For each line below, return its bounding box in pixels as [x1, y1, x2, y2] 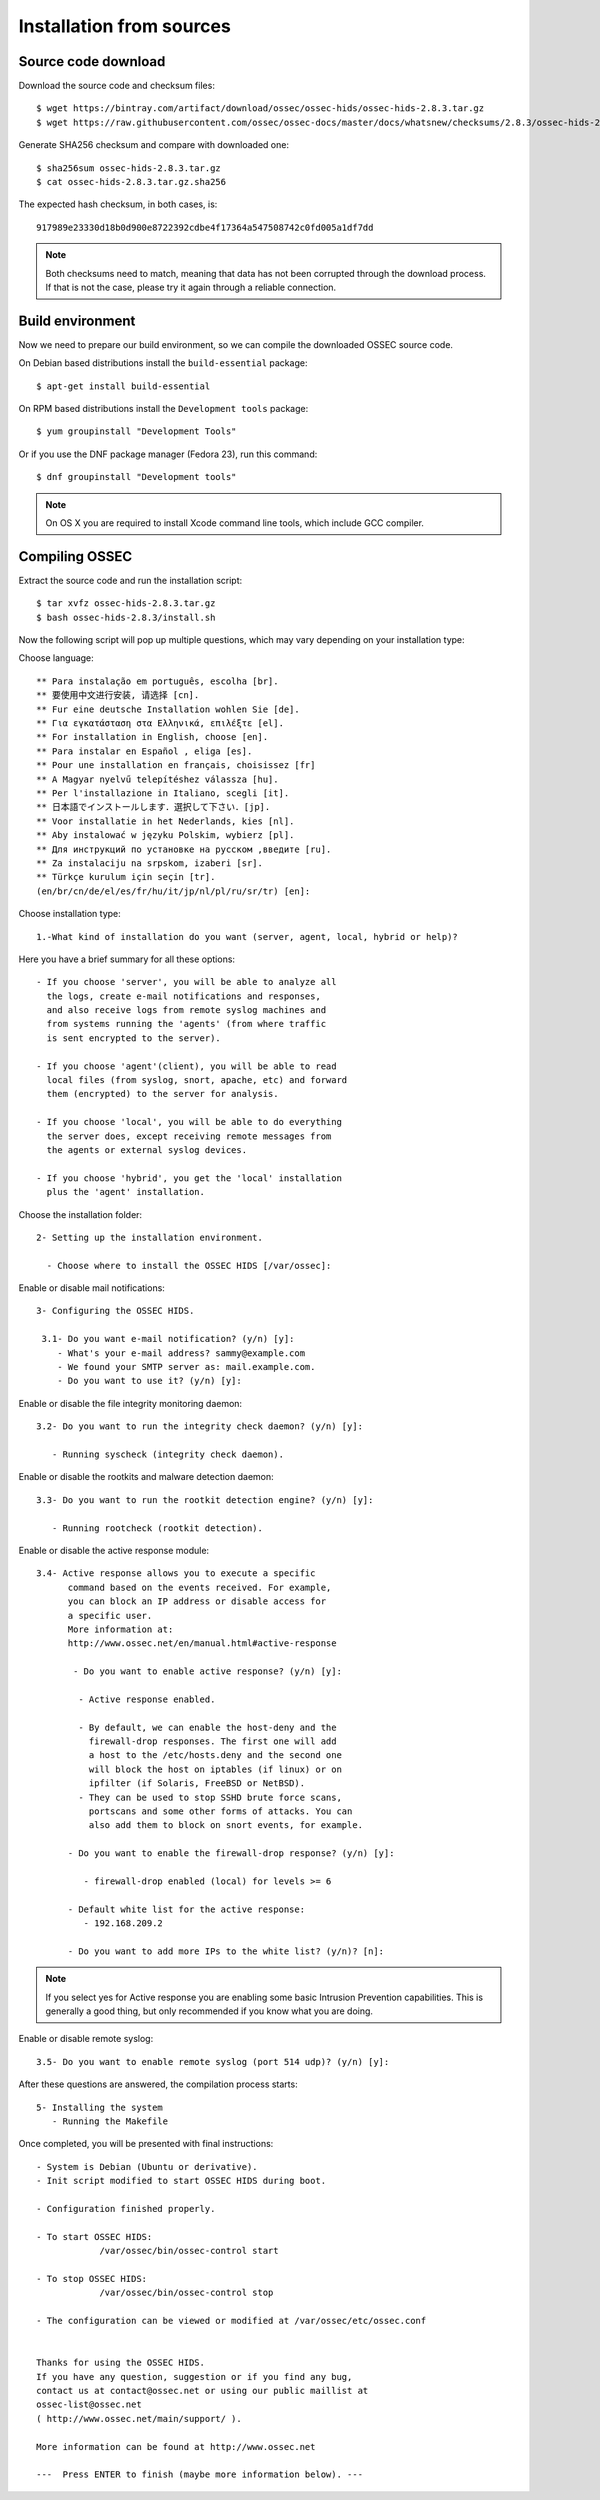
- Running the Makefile [51, 2116, 169, 2127]
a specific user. [67, 1610, 153, 1621]
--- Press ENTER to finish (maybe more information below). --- [36, 2469, 364, 2480]
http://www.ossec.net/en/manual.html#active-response [67, 1638, 337, 1649]
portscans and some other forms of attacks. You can [88, 1805, 353, 1817]
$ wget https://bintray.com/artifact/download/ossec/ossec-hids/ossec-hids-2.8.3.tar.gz [36, 103, 485, 114]
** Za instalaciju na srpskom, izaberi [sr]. [36, 857, 264, 869]
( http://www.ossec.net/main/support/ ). [36, 2413, 242, 2424]
